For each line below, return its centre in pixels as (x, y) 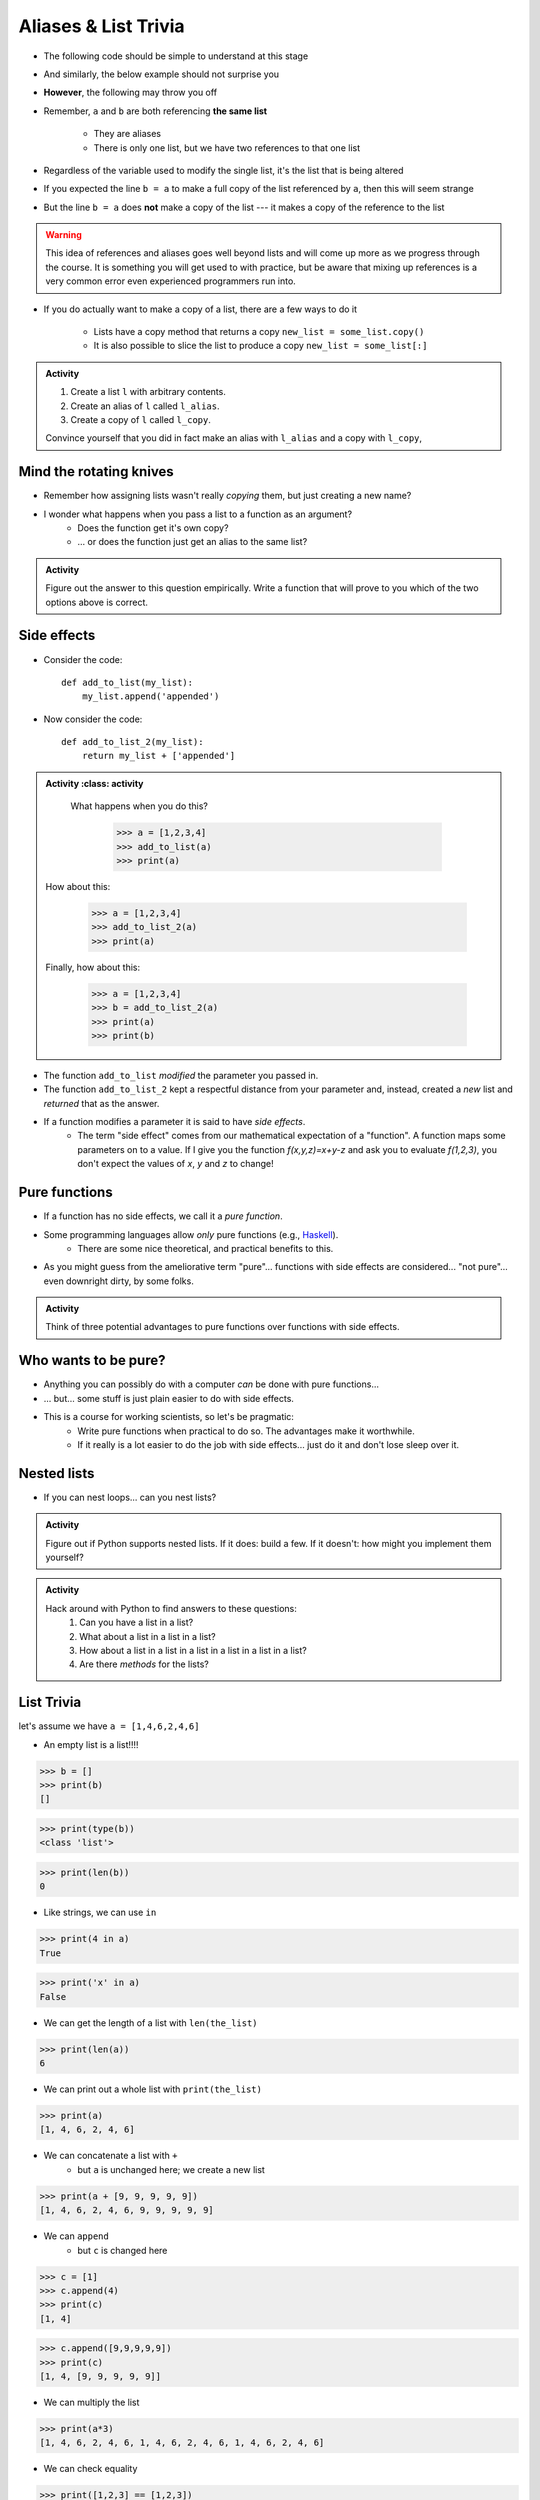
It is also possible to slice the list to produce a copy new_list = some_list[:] (260, 346)
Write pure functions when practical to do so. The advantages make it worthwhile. (246, 1431)
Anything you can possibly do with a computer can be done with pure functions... (211, 1384)
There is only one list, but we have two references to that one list (226, 147)
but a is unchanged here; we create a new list (171, 2169)
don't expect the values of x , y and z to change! (175, 1164)
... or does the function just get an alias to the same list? (192, 542)
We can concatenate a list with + (110, 2156)
